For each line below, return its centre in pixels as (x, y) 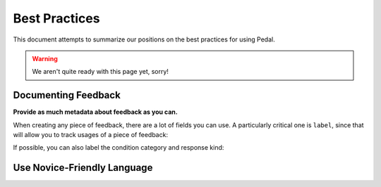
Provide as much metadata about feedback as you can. (95, 112)
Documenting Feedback (67, 95)
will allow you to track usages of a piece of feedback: (91, 135)
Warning (45, 58)
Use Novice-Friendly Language (83, 168)
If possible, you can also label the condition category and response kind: (119, 148)
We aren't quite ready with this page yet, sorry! (101, 72)
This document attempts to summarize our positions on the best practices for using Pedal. (144, 39)
